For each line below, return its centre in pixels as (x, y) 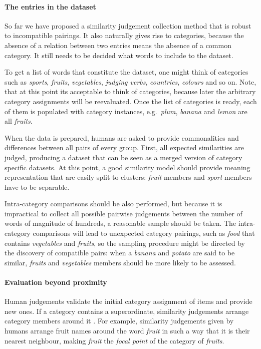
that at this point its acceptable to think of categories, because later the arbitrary (130, 91)
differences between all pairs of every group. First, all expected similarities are (124, 147)
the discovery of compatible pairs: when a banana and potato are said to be (120, 253)
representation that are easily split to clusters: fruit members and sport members (128, 177)
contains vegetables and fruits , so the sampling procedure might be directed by (125, 243)
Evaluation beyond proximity (56, 282)
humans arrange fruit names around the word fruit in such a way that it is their (127, 331)
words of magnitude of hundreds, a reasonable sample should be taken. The (120, 223)
